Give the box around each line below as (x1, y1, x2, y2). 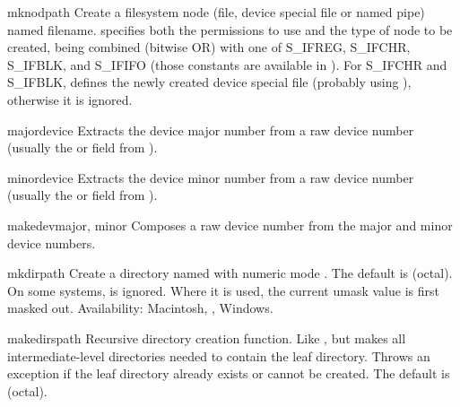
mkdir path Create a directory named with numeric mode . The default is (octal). (7, 264, 453, 282)
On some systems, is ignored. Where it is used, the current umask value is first (7, 281, 439, 299)
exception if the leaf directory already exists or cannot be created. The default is (7, 364, 450, 383)
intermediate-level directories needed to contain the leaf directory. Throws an (7, 346, 430, 365)
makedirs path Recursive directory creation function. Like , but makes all (7, 328, 406, 347)
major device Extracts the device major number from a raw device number (7, 120, 414, 139)
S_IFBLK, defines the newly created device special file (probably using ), (7, 73, 412, 91)
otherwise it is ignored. (7, 90, 133, 108)
